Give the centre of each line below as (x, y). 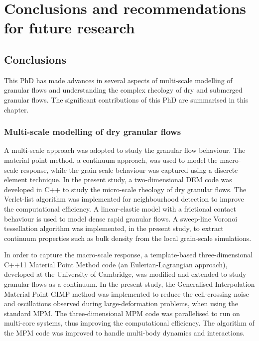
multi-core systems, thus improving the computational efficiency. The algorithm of (129, 323)
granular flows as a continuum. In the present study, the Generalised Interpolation (129, 284)
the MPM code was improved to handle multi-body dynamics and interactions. (125, 333)
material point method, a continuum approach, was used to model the (111, 160)
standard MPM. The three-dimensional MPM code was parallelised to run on (122, 313)
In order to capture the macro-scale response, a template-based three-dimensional (129, 255)
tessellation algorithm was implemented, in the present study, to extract (114, 228)
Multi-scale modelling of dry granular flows (93, 132)
